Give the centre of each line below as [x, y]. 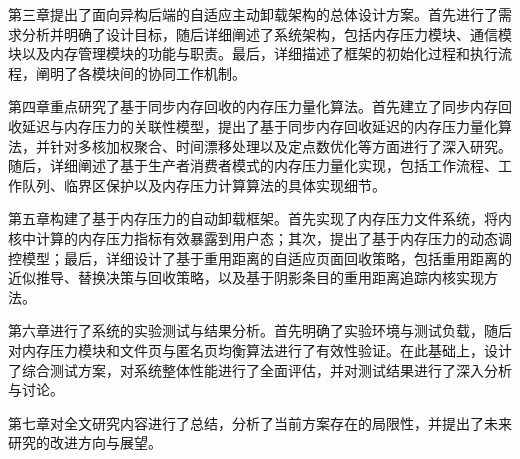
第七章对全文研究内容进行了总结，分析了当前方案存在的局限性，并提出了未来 [260, 422]
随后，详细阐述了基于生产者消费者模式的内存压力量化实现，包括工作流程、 [253, 165]
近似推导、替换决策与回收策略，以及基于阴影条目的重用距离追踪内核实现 [246, 277]
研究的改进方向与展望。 [85, 442]
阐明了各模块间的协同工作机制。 [140, 72]
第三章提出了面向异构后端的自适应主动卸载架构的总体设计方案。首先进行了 [253, 14]
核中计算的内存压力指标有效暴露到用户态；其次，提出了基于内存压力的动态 [253, 237]
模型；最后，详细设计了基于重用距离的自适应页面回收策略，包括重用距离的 [266, 257]
